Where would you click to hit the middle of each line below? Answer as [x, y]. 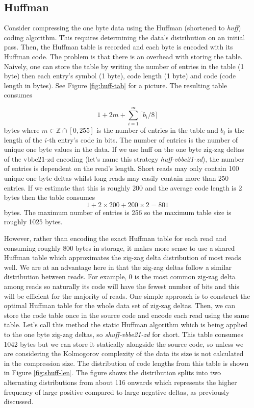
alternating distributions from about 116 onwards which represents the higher [121, 382]
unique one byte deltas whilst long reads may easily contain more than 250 [116, 178]
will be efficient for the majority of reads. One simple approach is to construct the [127, 296]
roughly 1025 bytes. [33, 222]
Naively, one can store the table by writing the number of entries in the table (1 [124, 66]
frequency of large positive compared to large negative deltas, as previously [117, 392]
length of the [23, 139]
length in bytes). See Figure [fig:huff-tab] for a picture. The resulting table [115, 85]
